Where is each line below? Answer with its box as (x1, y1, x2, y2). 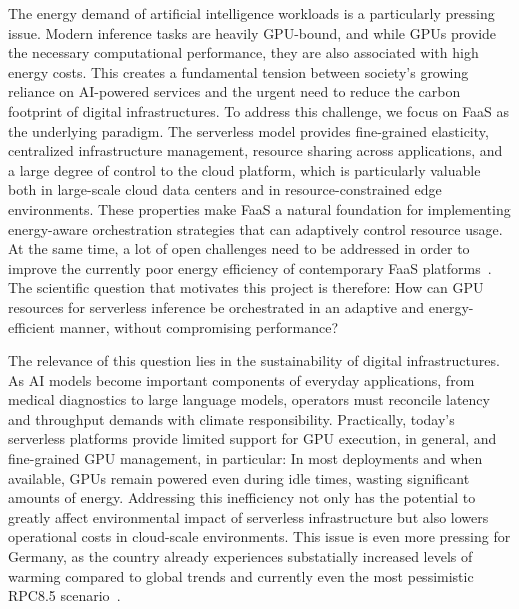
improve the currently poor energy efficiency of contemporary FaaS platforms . (8, 257, 492, 278)
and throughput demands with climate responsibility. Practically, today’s (8, 408, 455, 429)
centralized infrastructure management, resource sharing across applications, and (8, 140, 503, 161)
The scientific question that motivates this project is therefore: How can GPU (8, 277, 484, 298)
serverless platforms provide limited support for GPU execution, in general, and (8, 428, 497, 449)
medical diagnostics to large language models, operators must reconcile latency (8, 389, 490, 410)
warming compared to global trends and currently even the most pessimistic (8, 565, 474, 586)
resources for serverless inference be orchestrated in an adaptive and (8, 296, 425, 317)
